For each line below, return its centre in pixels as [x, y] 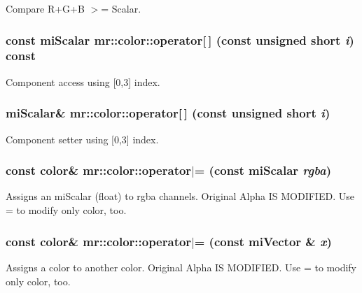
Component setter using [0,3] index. [82, 139]
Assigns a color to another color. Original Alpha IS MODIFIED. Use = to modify [181, 267]
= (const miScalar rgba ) [263, 170]
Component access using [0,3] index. [83, 81]
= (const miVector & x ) [263, 241]
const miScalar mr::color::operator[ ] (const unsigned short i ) [180, 40]
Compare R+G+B [45, 8]
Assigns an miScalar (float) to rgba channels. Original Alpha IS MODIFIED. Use [180, 196]
